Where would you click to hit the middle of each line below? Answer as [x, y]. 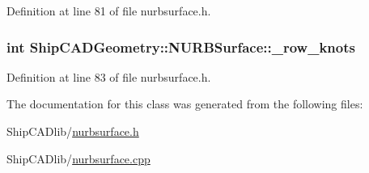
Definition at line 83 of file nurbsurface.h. [109, 76]
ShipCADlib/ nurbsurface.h [73, 131]
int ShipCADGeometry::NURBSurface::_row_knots [181, 46]
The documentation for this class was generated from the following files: [185, 104]
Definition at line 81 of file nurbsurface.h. [109, 11]
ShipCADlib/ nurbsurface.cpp [78, 158]
